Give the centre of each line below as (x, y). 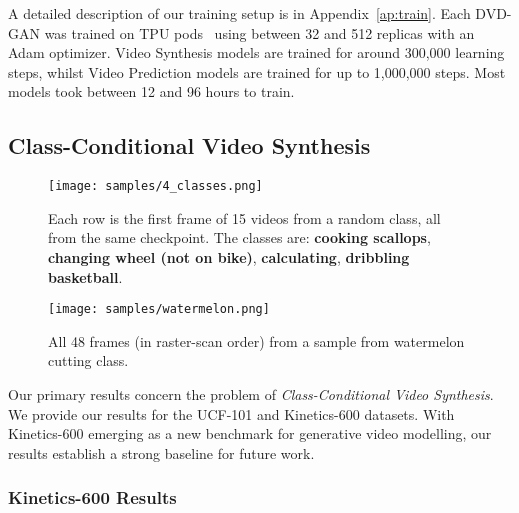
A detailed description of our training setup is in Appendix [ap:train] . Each (239, 13)
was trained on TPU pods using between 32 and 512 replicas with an (259, 32)
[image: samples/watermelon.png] (159, 309)
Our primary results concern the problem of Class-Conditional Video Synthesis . (251, 394)
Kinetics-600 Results (92, 497)
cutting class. (88, 360)
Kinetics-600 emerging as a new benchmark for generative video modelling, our (250, 433)
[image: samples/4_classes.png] (155, 186)
